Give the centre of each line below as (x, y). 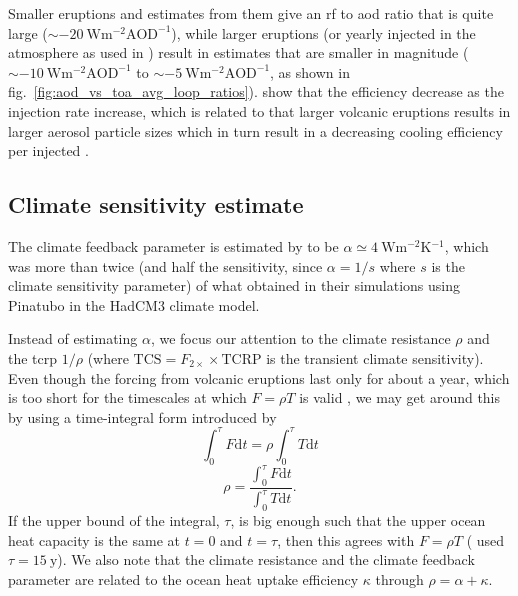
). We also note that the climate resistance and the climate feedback (266, 559)
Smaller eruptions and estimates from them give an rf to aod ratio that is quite (251, 13)
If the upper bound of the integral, (114, 520)
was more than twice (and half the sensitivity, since (165, 265)
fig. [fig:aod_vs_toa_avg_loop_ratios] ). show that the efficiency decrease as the (256, 91)
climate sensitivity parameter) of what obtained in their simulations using (234, 285)
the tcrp (33, 357)
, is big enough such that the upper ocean (358, 520)
